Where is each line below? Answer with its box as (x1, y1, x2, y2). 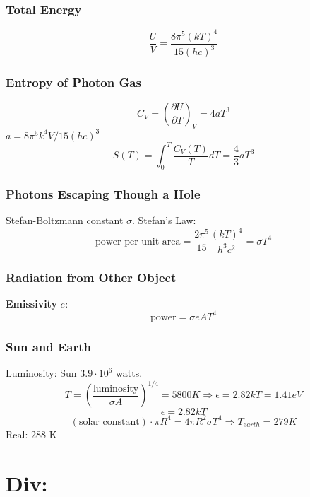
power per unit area (95, 236, 181, 247)
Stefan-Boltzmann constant (6, 213, 124, 228)
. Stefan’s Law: (132, 213, 196, 228)
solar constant (78, 416, 140, 427)
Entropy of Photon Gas (6, 74, 141, 91)
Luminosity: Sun (6, 366, 77, 380)
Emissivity (6, 296, 57, 310)
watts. (116, 366, 143, 380)
